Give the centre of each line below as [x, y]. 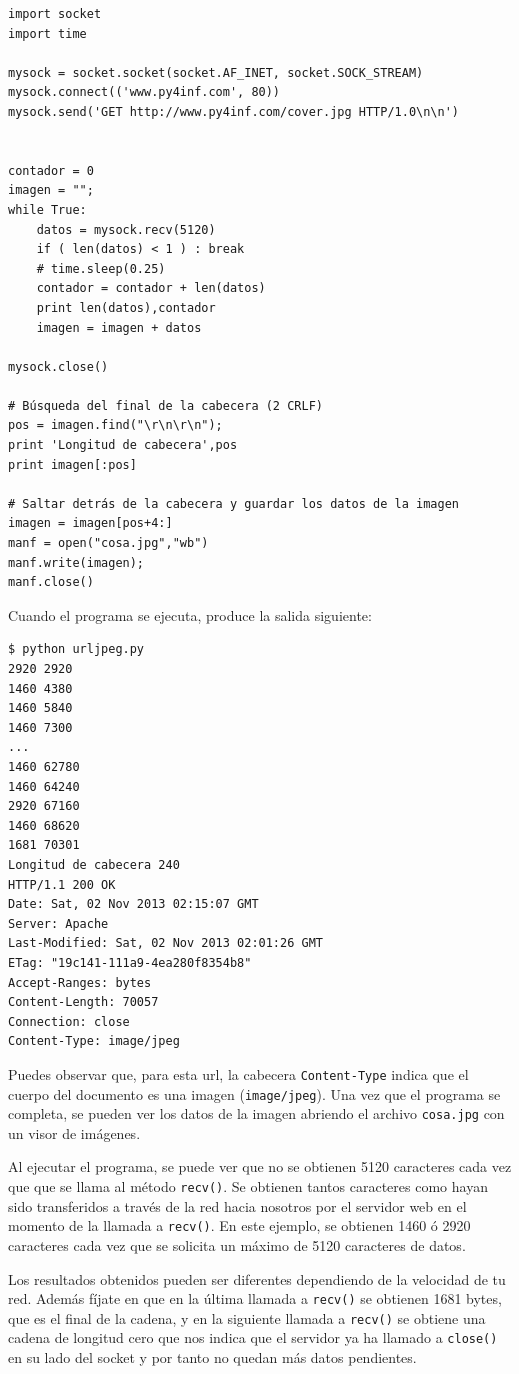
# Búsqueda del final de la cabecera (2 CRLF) [165, 405]
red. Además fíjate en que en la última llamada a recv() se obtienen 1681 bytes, [255, 1298]
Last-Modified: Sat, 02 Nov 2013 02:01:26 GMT [165, 943]
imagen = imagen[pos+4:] [90, 523]
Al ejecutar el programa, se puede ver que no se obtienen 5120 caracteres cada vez [260, 1166]
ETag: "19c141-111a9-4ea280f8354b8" [130, 962]
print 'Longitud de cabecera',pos [123, 445]
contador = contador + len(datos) [151, 288]
